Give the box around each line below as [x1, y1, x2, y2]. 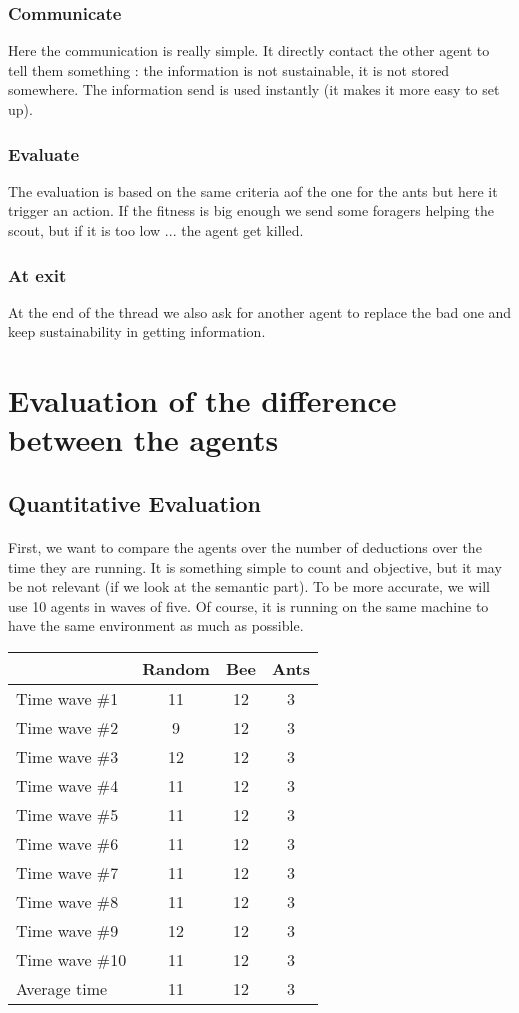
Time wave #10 [16, 947, 127, 971]
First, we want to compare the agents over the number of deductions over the [8, 536, 482, 557]
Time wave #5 [16, 802, 119, 826]
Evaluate [8, 141, 80, 166]
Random [142, 656, 210, 680]
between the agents [8, 419, 279, 460]
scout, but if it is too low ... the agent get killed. [8, 220, 304, 240]
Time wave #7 [16, 860, 119, 884]
